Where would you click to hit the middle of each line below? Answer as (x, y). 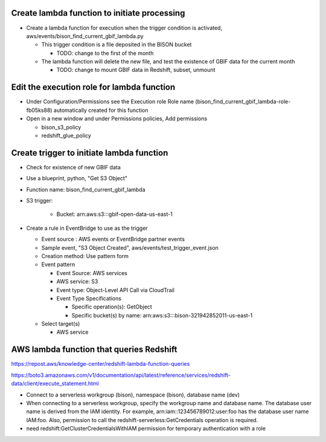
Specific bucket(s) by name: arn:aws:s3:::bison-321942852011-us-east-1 (162, 315)
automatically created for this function (101, 110)
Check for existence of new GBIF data (73, 167)
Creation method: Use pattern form (85, 256)
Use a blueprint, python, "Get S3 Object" (77, 178)
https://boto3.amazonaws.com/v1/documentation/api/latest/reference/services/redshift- (121, 375)
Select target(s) (61, 324)
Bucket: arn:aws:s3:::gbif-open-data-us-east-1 (115, 214)
